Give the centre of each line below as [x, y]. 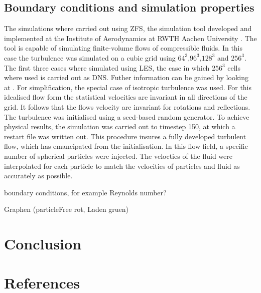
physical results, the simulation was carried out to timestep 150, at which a [120, 126]
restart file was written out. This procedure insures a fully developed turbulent [125, 136]
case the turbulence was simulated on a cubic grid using [90, 57]
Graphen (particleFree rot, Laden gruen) [67, 209]
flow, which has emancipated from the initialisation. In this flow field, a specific [126, 146]
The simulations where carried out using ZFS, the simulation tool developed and [128, 28]
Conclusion [43, 244]
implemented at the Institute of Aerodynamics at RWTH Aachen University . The [130, 38]
